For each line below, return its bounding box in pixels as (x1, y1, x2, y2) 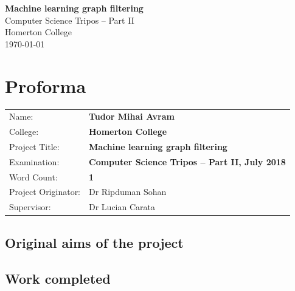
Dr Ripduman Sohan (89, 185, 167, 198)
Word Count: (9, 170, 58, 183)
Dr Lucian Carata (89, 200, 155, 213)
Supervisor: (9, 200, 51, 213)
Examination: (9, 155, 60, 168)
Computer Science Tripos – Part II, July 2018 (89, 155, 286, 168)
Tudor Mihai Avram (89, 110, 175, 123)
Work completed (5, 269, 111, 287)
